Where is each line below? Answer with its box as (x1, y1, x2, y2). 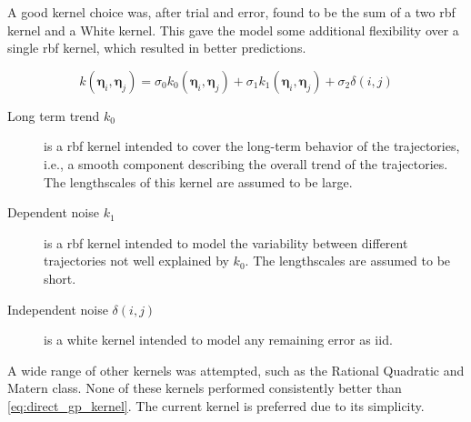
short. (44, 268, 76, 287)
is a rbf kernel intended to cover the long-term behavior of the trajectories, (44, 136, 460, 156)
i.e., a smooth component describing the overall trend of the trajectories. (44, 154, 448, 173)
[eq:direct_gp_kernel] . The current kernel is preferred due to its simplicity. (7, 396, 425, 415)
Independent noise (7, 299, 108, 318)
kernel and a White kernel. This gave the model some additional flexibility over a (7, 20, 459, 39)
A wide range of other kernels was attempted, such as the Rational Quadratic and (7, 360, 465, 379)
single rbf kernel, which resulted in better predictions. (7, 38, 306, 57)
